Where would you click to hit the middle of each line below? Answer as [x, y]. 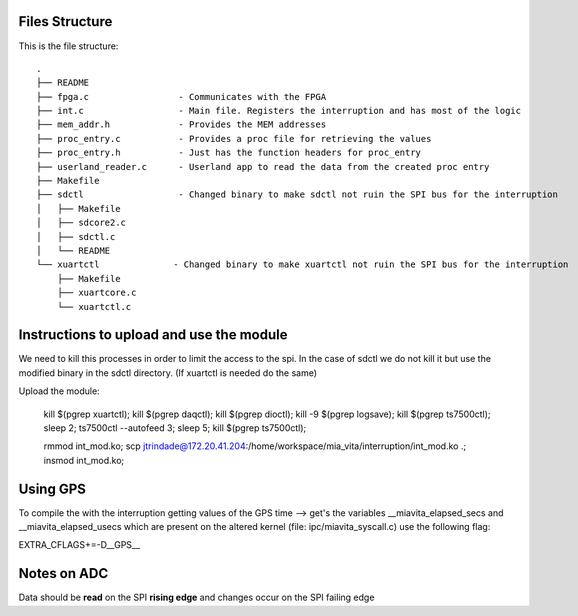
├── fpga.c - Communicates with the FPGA [181, 96]
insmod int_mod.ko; [84, 460]
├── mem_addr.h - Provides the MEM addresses [181, 124]
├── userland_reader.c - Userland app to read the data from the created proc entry [263, 166]
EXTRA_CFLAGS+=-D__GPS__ [79, 545]
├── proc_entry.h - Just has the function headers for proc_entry [229, 153]
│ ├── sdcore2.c [81, 223]
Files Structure [65, 21]
